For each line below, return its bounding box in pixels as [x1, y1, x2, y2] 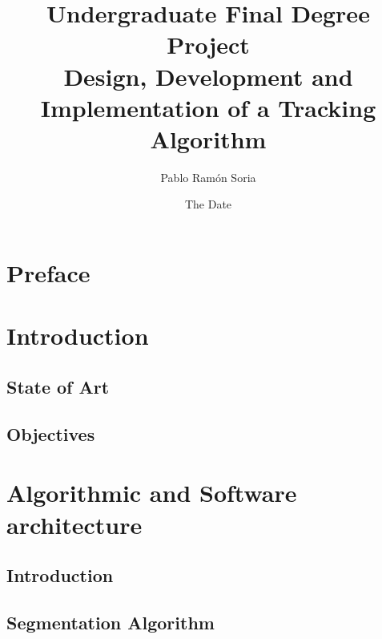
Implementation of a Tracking [40, 91, 376, 123]
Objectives [6, 421, 95, 446]
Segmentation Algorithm [6, 609, 215, 634]
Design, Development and [63, 59, 353, 92]
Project [167, 28, 250, 61]
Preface [6, 257, 90, 289]
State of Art [6, 374, 110, 399]
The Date [184, 196, 232, 212]
